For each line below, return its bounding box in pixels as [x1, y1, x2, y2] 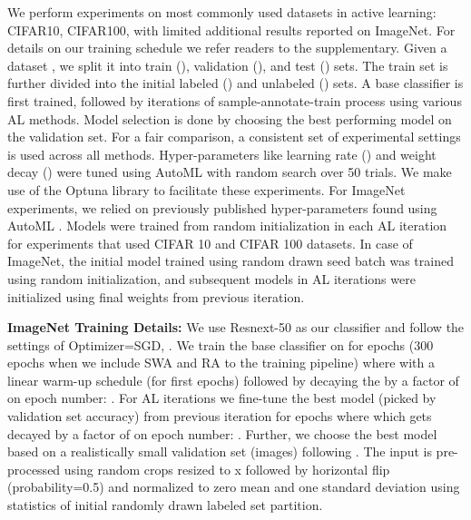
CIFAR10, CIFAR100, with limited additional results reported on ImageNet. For [7, 20, 456, 39]
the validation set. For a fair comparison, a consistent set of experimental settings [7, 127, 461, 146]
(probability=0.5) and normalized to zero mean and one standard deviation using [7, 477, 460, 496]
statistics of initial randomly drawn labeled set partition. [7, 495, 323, 515]
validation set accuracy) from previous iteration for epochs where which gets [7, 407, 432, 426]
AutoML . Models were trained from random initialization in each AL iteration [7, 216, 447, 235]
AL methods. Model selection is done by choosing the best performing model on [7, 109, 452, 128]
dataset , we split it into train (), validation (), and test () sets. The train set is [7, 55, 448, 74]
